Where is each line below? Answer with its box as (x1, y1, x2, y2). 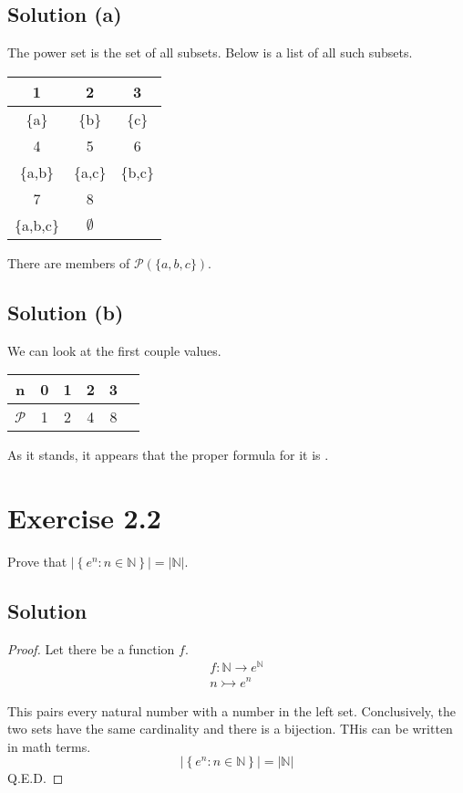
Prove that (7, 551, 67, 570)
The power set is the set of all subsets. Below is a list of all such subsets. (7, 43, 413, 62)
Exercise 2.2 (7, 498, 161, 536)
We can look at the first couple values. (7, 340, 221, 360)
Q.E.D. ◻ (7, 768, 64, 788)
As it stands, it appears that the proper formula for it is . (7, 445, 329, 464)
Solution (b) (7, 297, 124, 326)
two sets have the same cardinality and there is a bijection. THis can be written (7, 719, 453, 738)
